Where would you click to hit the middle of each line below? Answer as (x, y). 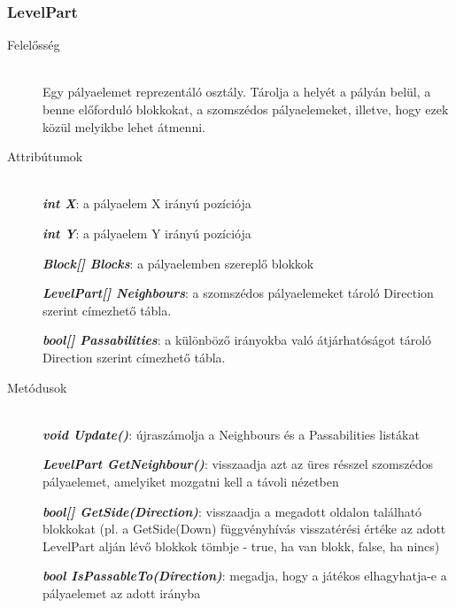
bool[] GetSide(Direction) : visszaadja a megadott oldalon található (232, 511)
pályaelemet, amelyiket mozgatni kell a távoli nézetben (191, 481)
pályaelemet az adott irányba (122, 592)
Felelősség (34, 45)
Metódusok (37, 387)
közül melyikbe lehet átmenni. (124, 126)
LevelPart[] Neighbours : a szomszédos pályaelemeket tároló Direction (238, 293)
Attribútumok (45, 156)
